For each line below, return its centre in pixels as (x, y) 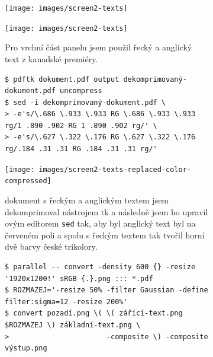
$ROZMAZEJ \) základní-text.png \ (73, 325)
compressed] (28, 181)
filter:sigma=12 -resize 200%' (66, 302)
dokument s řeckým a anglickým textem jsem (87, 200)
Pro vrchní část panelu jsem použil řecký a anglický (99, 47)
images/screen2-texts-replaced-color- (115, 169)
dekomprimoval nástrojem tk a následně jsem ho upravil (106, 211)
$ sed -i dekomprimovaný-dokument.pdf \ (85, 102)
